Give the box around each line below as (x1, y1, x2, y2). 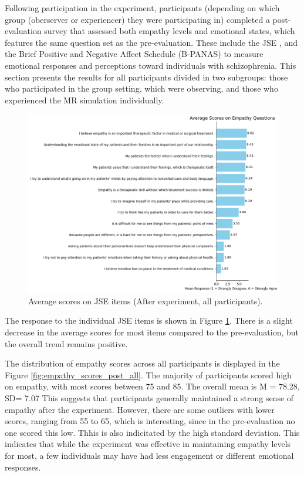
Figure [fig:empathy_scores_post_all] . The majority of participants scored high (5, 368, 292, 381)
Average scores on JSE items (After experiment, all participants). (28, 294, 263, 307)
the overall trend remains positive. (5, 337, 128, 350)
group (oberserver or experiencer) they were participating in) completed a (5, 13, 270, 25)
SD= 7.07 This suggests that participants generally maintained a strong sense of (5, 392, 294, 404)
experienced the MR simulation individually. (5, 93, 164, 106)
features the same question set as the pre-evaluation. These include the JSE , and (5, 36, 298, 48)
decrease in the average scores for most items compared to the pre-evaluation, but (5, 326, 299, 338)
